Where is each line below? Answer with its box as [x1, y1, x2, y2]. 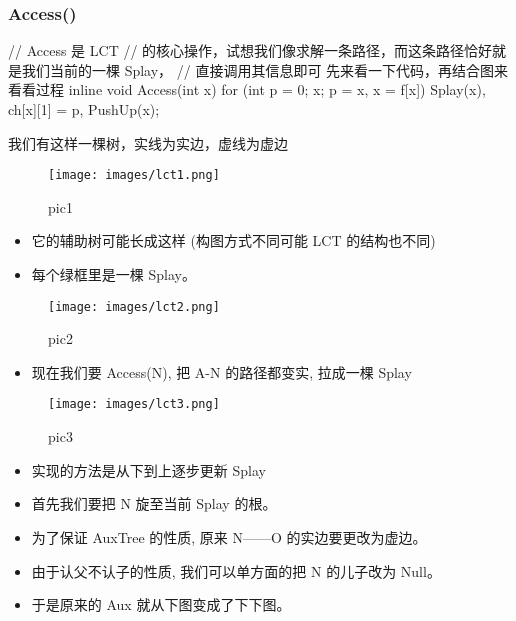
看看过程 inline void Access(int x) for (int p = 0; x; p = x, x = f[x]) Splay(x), [8, 79, 486, 100]
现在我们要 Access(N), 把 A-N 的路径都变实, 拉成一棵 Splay [31, 361, 412, 382]
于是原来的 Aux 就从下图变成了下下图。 [31, 594, 291, 615]
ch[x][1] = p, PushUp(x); [8, 99, 160, 119]
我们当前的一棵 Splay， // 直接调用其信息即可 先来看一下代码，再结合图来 [21, 59, 509, 80]
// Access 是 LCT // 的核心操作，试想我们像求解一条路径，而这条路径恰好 [8, 40, 493, 61]
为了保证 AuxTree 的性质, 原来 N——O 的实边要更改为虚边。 [31, 526, 427, 547]
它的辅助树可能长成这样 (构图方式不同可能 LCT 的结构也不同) [31, 230, 436, 251]
